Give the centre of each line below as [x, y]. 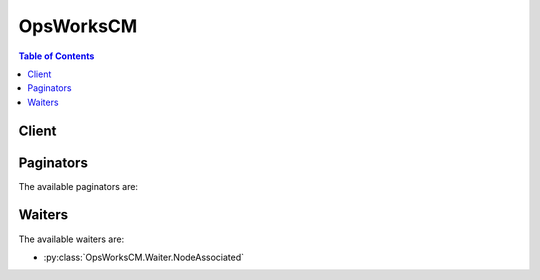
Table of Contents [56, 56]
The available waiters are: [71, 239]
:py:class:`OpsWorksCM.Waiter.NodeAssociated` [144, 257]
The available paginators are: [78, 186]
